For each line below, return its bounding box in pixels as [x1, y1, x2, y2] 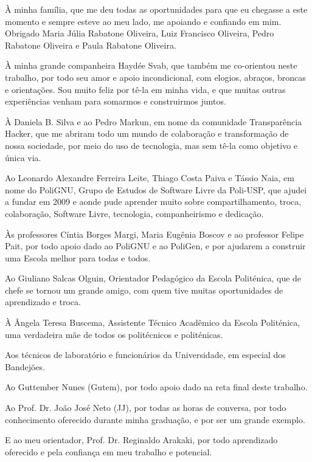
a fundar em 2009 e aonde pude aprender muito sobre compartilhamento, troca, [5, 195, 302, 208]
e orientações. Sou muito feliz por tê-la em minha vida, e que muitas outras [5, 83, 286, 95]
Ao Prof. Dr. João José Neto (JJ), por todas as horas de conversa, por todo [5, 401, 286, 414]
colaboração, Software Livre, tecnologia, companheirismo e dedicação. [5, 207, 264, 219]
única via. [5, 151, 41, 164]
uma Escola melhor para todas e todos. [5, 251, 151, 264]
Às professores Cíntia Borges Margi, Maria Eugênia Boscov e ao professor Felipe [5, 227, 304, 240]
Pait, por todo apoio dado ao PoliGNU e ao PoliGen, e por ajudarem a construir [5, 240, 306, 252]
